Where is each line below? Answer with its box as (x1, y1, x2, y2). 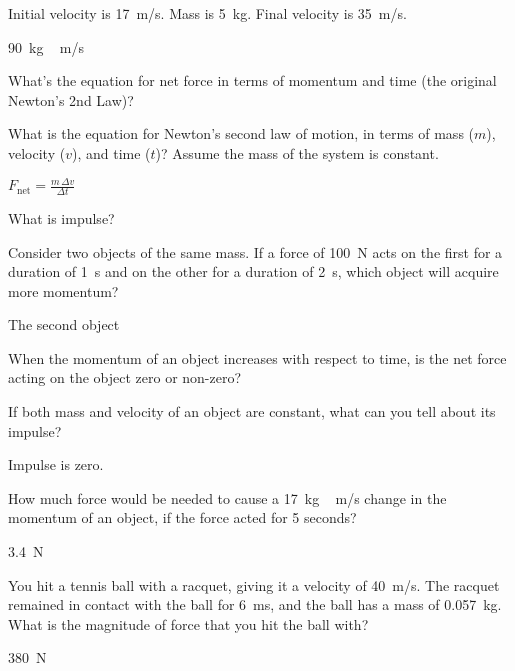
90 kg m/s (8, 36, 84, 57)
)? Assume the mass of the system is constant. (155, 142, 439, 163)
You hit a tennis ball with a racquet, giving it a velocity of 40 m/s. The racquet (8, 574, 500, 595)
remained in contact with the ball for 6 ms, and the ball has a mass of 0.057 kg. (8, 594, 502, 615)
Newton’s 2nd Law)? (8, 89, 134, 110)
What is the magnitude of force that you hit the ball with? (8, 613, 369, 634)
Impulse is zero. (8, 454, 104, 475)
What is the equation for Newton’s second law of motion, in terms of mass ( (8, 123, 475, 144)
